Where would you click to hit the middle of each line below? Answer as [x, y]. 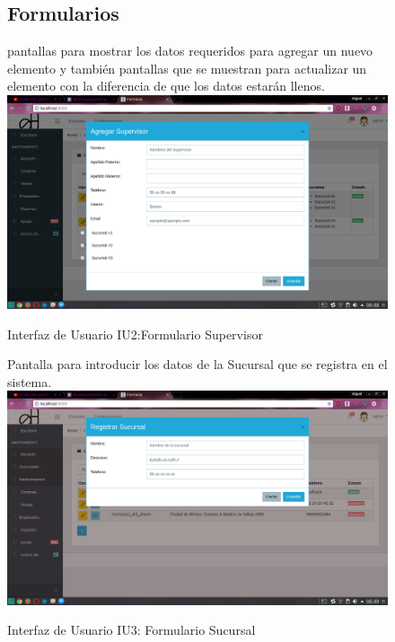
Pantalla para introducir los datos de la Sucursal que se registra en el [197, 364]
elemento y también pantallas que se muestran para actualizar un [187, 68]
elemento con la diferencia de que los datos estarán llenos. [166, 86]
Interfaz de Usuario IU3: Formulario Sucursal [132, 630]
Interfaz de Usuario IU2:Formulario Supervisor [135, 334]
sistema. [30, 381]
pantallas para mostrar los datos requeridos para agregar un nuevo [190, 51]
